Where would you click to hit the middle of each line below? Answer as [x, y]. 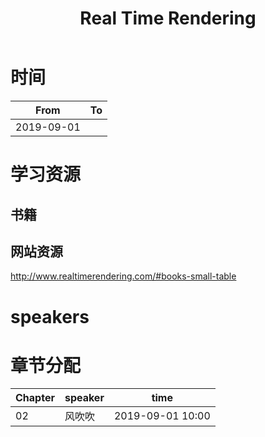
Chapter [35, 398]
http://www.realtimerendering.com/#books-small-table [123, 276]
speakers [50, 316]
